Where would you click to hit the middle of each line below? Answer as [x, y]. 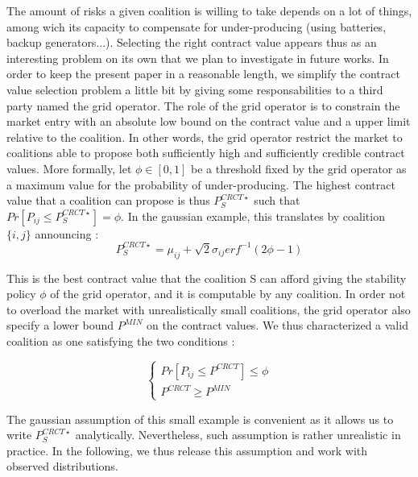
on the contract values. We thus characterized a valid [277, 325]
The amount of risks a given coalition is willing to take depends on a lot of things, [209, 10]
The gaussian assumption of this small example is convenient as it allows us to [200, 419]
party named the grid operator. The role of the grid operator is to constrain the [203, 105]
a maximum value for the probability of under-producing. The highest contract [201, 184]
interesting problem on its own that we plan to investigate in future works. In [198, 58]
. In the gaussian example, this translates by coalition [253, 216]
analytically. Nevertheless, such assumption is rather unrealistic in [238, 435]
